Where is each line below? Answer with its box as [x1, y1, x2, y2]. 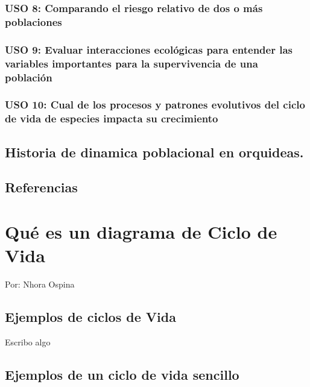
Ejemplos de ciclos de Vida [5, 307, 176, 326]
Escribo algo [5, 335, 51, 348]
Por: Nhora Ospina [5, 278, 75, 291]
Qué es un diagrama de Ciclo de [5, 219, 277, 244]
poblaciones [5, 14, 62, 29]
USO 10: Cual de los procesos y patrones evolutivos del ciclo [5, 97, 305, 112]
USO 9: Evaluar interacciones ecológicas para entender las [5, 42, 293, 57]
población [5, 69, 52, 84]
